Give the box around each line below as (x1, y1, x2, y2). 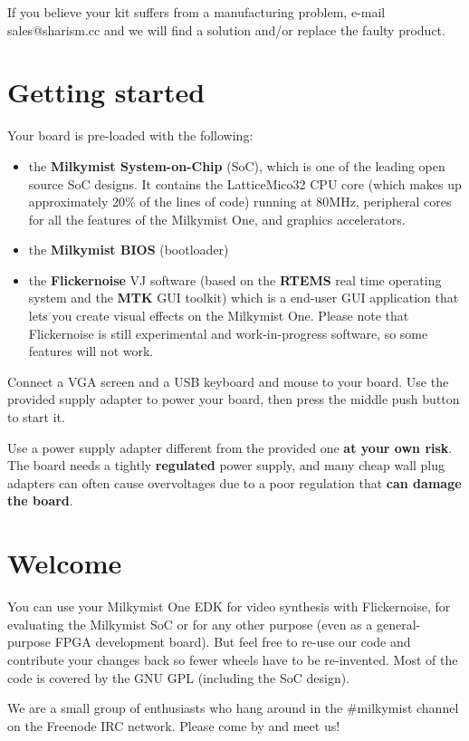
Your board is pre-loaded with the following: (7, 126, 254, 145)
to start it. (7, 408, 65, 427)
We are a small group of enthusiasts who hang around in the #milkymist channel (7, 698, 459, 717)
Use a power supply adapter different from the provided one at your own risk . (7, 438, 453, 457)
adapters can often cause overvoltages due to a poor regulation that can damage (7, 473, 462, 492)
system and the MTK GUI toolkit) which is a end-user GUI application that (28, 288, 459, 307)
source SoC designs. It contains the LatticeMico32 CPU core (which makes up (28, 174, 462, 193)
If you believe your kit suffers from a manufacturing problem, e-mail (7, 3, 386, 21)
